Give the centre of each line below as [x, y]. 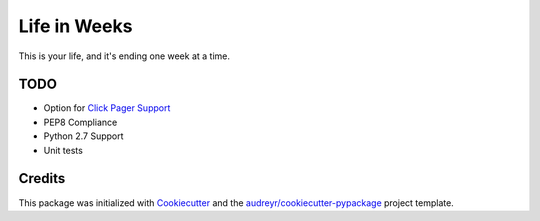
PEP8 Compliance [80, 122]
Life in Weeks [75, 26]
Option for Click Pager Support [107, 108]
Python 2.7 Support [83, 136]
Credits [42, 178]
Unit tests [63, 150]
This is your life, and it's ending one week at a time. [124, 56]
